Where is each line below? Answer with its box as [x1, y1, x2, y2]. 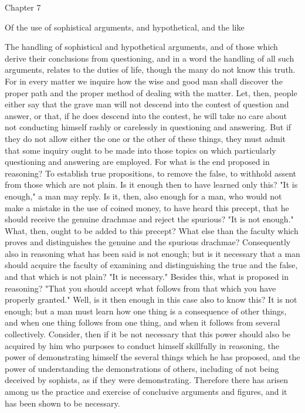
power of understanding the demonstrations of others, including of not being [5, 362, 279, 374]
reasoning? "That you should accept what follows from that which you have [5, 282, 276, 294]
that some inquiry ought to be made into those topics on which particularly [5, 144, 276, 156]
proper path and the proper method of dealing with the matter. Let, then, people [5, 86, 297, 99]
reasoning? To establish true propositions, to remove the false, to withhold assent [5, 167, 296, 179]
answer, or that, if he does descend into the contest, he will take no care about [5, 109, 287, 121]
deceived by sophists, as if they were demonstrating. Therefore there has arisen [5, 374, 288, 386]
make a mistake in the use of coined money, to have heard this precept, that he [5, 201, 289, 214]
